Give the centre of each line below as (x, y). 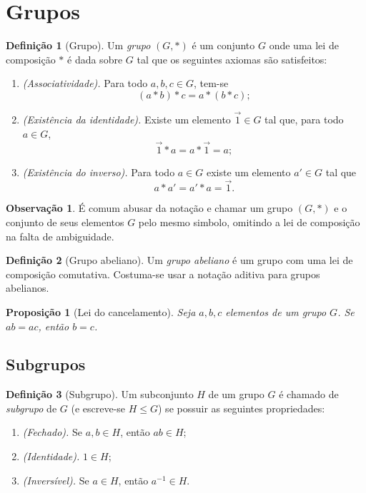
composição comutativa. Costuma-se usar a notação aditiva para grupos (163, 274)
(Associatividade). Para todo (85, 83)
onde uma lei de (304, 45)
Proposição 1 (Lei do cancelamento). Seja (101, 311)
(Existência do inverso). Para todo (99, 172)
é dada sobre (95, 59)
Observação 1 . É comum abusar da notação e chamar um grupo (149, 208)
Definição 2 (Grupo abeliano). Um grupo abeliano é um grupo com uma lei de (179, 260)
